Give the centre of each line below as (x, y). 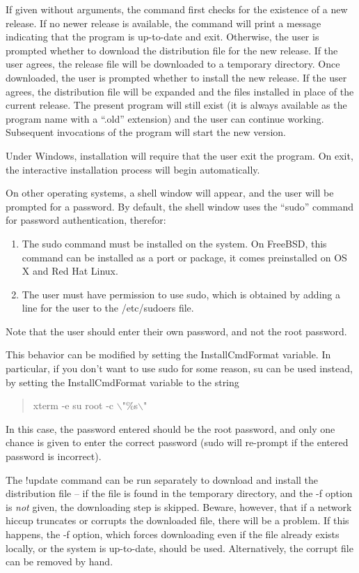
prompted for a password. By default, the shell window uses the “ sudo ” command (180, 206)
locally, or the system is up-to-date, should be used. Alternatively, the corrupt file (179, 548)
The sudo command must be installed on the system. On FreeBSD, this (174, 243)
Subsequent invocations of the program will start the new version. (146, 132)
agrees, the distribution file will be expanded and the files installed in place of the (180, 91)
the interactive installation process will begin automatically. (133, 169)
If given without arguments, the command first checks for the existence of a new (177, 9)
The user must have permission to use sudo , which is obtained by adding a (181, 294)
